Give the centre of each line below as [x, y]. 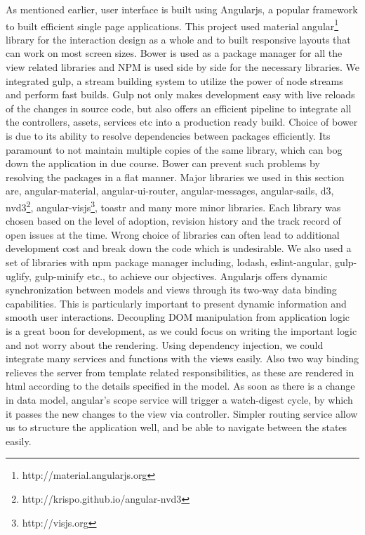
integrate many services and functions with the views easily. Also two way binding [182, 358]
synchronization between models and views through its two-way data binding [171, 290]
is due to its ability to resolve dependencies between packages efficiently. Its [168, 136]
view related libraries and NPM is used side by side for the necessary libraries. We [182, 67]
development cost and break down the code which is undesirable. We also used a [179, 248]
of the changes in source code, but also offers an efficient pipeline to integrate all [179, 108]
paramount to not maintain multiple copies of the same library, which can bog [174, 149]
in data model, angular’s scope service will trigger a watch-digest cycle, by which [179, 399]
